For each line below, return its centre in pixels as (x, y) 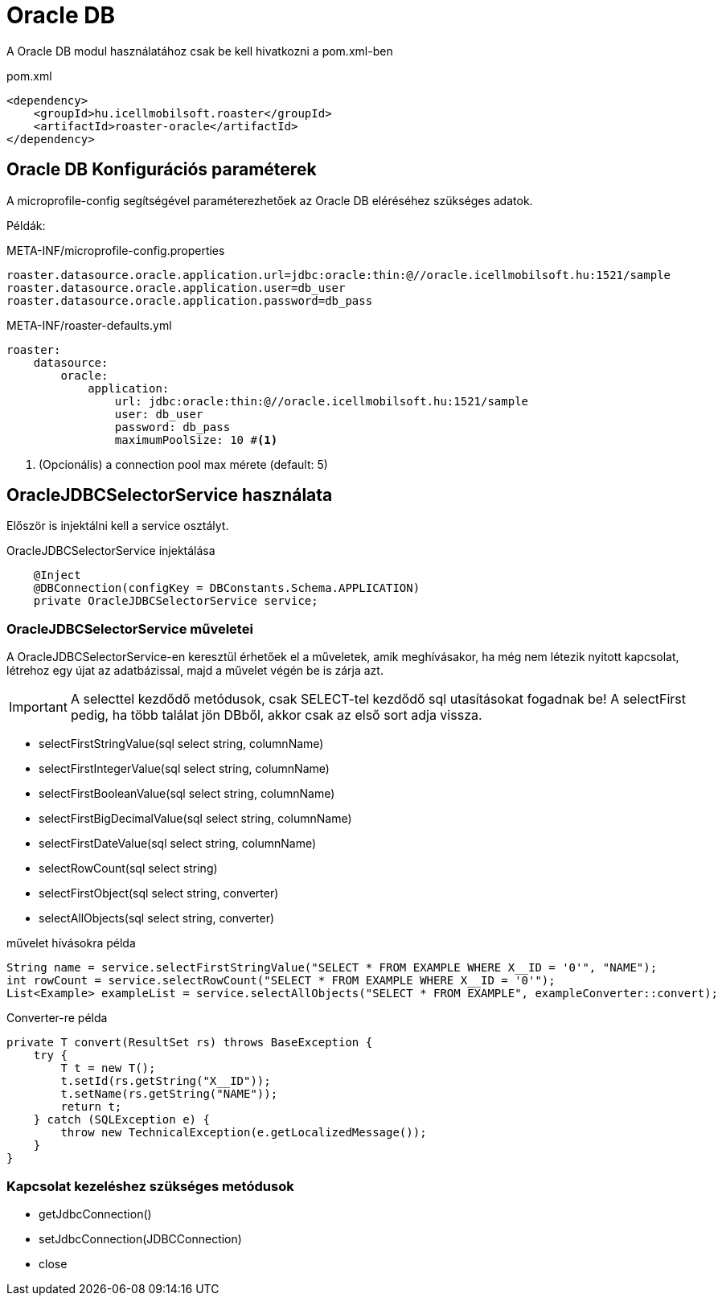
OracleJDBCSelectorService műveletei (130, 628)
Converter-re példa (57, 1018)
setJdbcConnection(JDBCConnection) (140, 1238)
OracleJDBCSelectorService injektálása (111, 551)
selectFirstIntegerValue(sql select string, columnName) (184, 769)
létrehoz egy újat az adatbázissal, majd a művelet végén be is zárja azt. (195, 671)
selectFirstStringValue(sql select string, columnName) (181, 744)
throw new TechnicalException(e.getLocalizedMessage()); (244, 1133)
